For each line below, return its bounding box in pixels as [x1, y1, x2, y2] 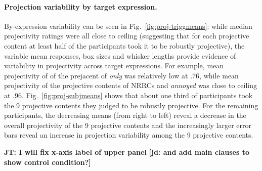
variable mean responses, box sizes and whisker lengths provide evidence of [4, 50, 236, 61]
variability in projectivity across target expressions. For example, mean [4, 60, 224, 71]
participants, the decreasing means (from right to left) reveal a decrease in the [4, 110, 246, 120]
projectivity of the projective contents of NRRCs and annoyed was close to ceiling [4, 80, 257, 91]
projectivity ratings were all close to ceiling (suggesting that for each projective [4, 30, 249, 41]
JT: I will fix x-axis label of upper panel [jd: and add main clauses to [4, 146, 249, 157]
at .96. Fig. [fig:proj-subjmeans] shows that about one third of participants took [4, 90, 253, 100]
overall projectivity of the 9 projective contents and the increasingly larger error [4, 119, 251, 130]
